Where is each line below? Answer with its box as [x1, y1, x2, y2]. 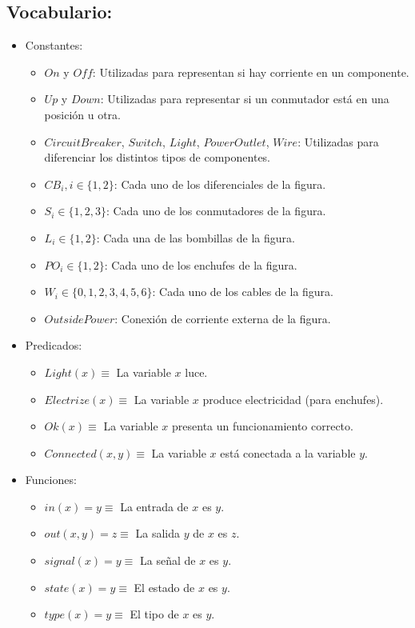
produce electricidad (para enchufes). [202, 390, 384, 407]
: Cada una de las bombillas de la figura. [96, 229, 295, 246]
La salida [135, 525, 181, 542]
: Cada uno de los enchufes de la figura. [104, 256, 297, 273]
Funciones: [25, 471, 77, 488]
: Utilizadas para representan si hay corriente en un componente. [92, 63, 409, 80]
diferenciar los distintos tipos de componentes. [44, 149, 271, 166]
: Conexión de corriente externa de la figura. [114, 310, 331, 326]
